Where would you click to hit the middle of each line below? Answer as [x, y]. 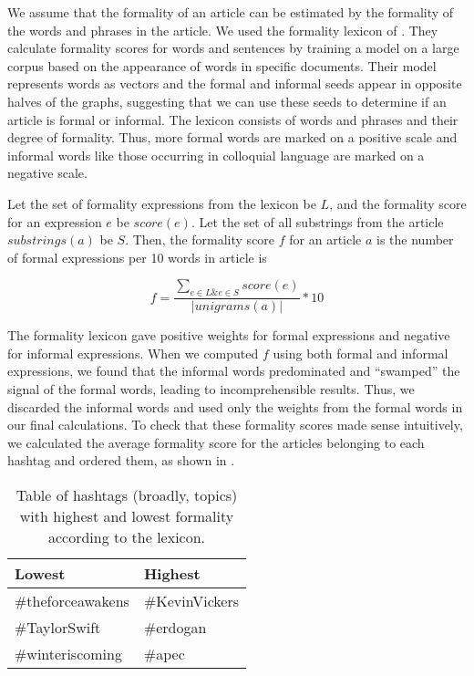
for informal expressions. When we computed [133, 353]
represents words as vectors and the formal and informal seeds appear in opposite [235, 83]
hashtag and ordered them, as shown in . [121, 460]
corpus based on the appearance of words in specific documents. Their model [222, 65]
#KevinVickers [191, 600]
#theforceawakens [72, 600]
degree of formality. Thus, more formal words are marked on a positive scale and [232, 137]
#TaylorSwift [58, 627]
